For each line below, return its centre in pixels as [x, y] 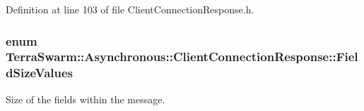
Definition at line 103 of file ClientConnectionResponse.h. [130, 9]
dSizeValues [40, 73]
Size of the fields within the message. [86, 99]
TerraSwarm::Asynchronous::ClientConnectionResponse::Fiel [182, 57]
